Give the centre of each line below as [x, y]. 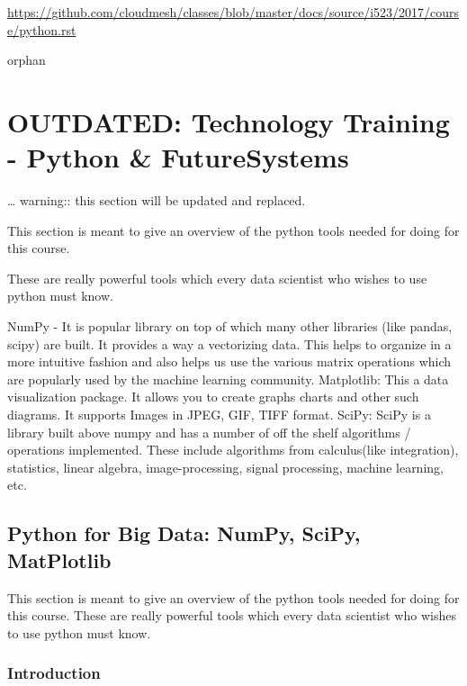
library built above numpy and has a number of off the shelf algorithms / [209, 432]
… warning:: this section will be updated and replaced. [157, 200]
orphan [27, 60]
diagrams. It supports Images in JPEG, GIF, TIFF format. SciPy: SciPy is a [219, 415]
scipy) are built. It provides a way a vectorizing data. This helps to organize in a [229, 343]
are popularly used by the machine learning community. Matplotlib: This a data [228, 379]
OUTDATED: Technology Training [229, 121]
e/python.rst [42, 29]
